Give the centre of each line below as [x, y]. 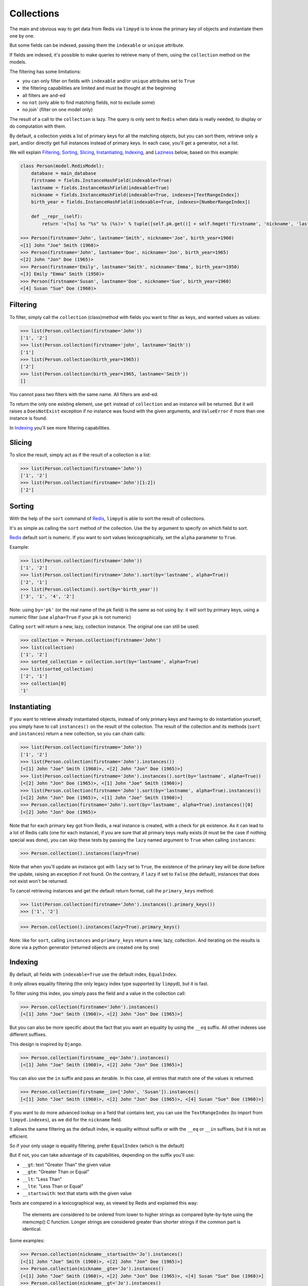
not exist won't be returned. [39, 881]
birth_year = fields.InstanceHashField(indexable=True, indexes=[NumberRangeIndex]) [141, 202]
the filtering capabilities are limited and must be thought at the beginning [99, 88]
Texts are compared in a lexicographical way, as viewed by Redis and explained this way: [104, 1203]
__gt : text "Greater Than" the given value [66, 1165]
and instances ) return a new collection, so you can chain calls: [78, 734]
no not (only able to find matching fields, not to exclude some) [89, 102]
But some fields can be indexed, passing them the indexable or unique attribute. [97, 45]
